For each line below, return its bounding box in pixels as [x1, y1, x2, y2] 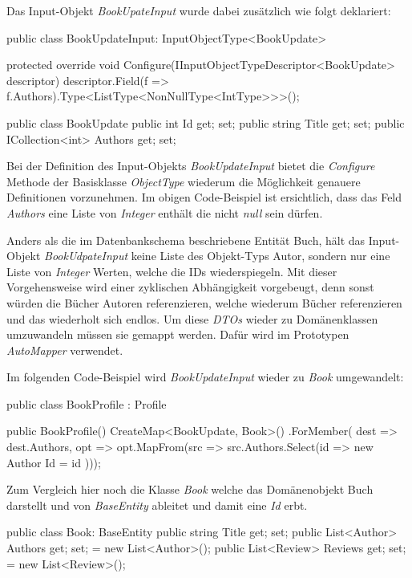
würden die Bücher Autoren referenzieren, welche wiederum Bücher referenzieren [6, 294, 402, 311]
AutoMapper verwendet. [6, 341, 123, 358]
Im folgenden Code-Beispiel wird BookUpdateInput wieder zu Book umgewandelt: [6, 368, 404, 385]
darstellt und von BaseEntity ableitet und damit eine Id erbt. [6, 496, 308, 513]
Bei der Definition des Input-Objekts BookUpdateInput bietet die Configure [6, 157, 375, 174]
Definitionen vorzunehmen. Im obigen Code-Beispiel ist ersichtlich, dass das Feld [6, 189, 402, 206]
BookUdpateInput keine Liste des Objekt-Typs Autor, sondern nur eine [44, 247, 390, 264]
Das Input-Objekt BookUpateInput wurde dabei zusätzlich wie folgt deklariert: [6, 2, 391, 18]
